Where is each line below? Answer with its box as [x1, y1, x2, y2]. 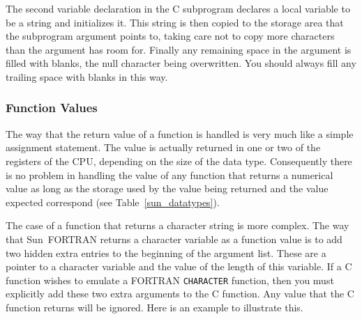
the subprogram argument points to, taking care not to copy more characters [6, 29, 335, 43]
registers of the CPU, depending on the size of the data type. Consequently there [6, 153, 352, 168]
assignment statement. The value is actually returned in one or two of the [6, 140, 321, 155]
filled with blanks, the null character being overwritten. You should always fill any [6, 56, 356, 70]
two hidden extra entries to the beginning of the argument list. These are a [6, 245, 326, 260]
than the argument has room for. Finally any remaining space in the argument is [6, 42, 352, 56]
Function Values [6, 99, 98, 116]
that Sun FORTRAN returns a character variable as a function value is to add [6, 231, 342, 246]
